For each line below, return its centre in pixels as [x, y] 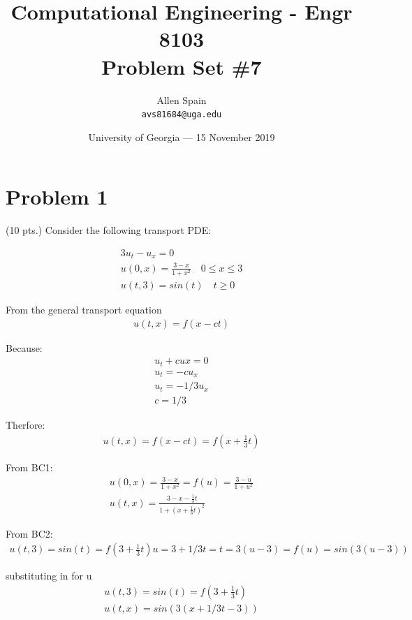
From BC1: [29, 467]
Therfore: [25, 425]
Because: [24, 347]
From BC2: [29, 533]
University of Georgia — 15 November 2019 [182, 136]
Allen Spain [182, 99]
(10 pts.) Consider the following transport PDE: [109, 230]
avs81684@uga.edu [182, 115]
